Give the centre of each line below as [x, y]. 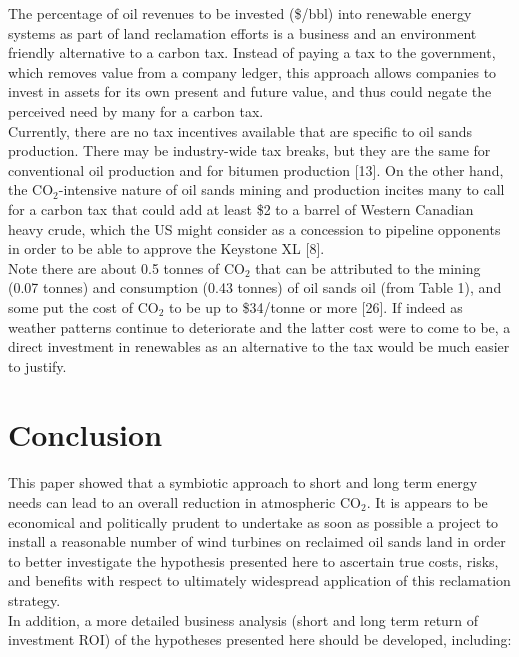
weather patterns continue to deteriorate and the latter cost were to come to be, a [259, 326]
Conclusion [85, 434]
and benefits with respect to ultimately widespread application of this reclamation [259, 580]
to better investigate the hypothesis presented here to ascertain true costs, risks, [253, 560]
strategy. [34, 599]
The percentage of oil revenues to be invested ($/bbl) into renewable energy [240, 13]
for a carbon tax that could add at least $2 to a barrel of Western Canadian [241, 208]
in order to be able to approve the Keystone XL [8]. [166, 248]
